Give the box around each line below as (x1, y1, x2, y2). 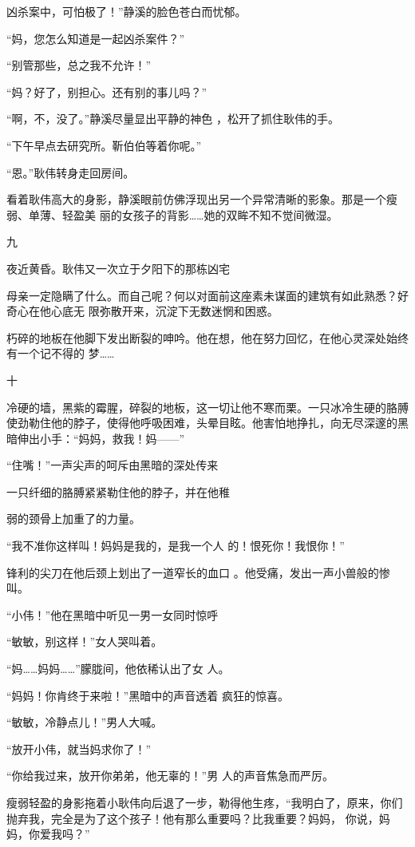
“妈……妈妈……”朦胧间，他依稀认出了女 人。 (6, 660, 230, 677)
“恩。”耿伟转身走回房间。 (6, 164, 135, 180)
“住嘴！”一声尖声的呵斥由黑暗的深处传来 (6, 457, 219, 473)
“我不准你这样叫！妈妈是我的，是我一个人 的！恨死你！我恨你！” (6, 537, 345, 554)
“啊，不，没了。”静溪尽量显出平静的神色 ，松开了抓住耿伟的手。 (6, 110, 339, 127)
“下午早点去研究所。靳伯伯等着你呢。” (6, 137, 202, 153)
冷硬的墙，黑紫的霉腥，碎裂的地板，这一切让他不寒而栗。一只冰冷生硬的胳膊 (6, 398, 409, 415)
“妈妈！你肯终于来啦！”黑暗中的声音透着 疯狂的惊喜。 (6, 687, 289, 703)
